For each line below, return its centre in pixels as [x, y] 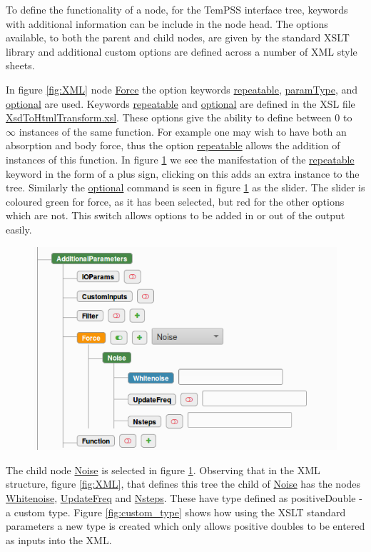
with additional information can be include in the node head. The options [167, 23]
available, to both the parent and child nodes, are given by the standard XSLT [178, 37]
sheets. [20, 65]
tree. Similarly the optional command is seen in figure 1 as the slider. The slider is [185, 187]
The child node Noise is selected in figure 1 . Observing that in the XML [163, 470]
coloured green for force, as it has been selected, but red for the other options [175, 201]
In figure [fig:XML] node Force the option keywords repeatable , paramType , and [182, 89]
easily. [19, 229]
